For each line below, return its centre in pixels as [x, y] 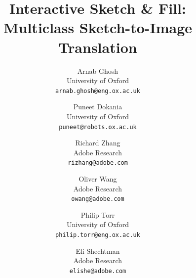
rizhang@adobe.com [98, 163]
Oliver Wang [98, 179]
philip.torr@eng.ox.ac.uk [98, 235]
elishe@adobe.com [98, 271]
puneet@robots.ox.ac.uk [98, 127]
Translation [98, 47]
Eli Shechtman [98, 251]
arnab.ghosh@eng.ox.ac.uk [98, 91]
